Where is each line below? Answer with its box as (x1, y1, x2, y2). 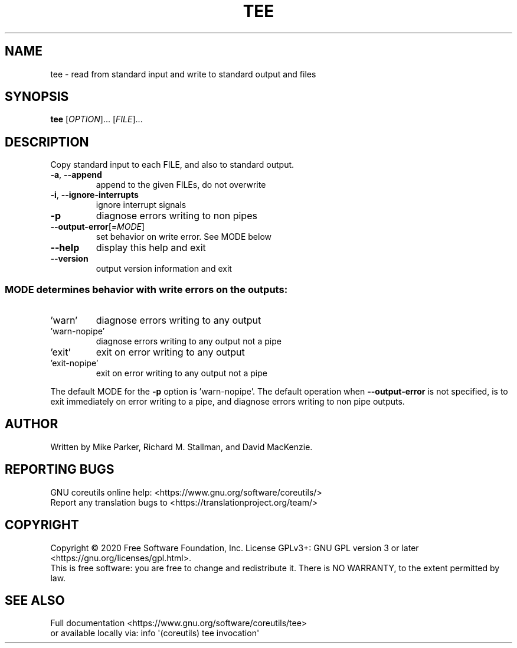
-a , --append (50, 170, 102, 180)
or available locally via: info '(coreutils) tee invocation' (50, 628, 260, 639)
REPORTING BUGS (5, 462, 114, 477)
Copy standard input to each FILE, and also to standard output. (50, 159, 295, 170)
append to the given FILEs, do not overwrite (96, 180, 266, 190)
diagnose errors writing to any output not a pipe (96, 336, 282, 347)
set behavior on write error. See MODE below (96, 232, 272, 242)
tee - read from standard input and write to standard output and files (50, 69, 316, 79)
